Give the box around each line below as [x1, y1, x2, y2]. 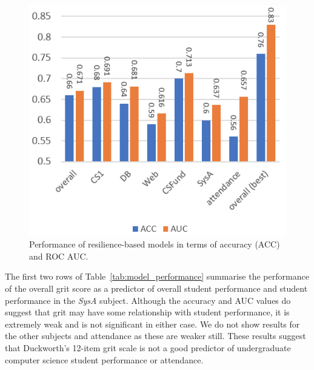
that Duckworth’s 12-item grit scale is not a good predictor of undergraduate [5, 341, 291, 354]
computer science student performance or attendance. [5, 353, 204, 366]
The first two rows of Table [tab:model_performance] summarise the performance [5, 270, 309, 283]
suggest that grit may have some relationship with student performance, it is [5, 306, 290, 318]
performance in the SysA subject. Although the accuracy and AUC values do [5, 294, 291, 306]
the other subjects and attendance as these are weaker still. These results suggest [5, 329, 306, 342]
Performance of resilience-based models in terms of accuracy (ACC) [29, 238, 280, 251]
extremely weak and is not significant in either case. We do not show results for [5, 317, 300, 330]
